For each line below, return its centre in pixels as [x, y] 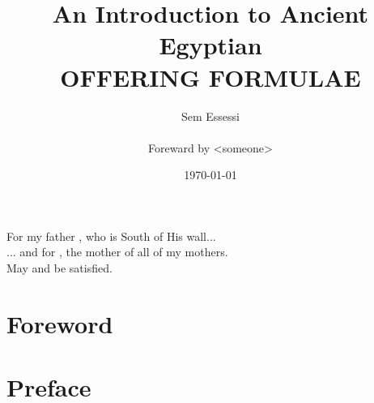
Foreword [60, 323]
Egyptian [210, 45]
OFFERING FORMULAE [210, 77]
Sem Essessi [210, 116]
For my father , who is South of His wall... [111, 236]
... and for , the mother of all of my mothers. [117, 252]
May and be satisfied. [59, 268]
